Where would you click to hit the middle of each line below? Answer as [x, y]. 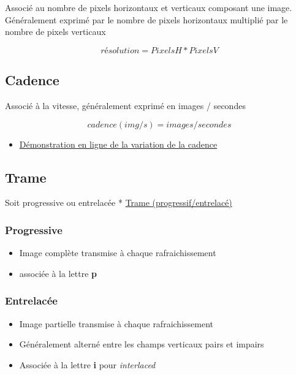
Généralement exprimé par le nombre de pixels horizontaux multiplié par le [146, 19]
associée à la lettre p [58, 273]
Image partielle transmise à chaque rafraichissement [116, 323]
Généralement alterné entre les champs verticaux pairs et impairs [142, 344]
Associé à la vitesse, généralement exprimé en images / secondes [125, 105]
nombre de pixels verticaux [55, 32]
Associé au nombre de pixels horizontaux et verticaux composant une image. [149, 7]
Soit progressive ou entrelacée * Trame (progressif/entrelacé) [119, 203]
